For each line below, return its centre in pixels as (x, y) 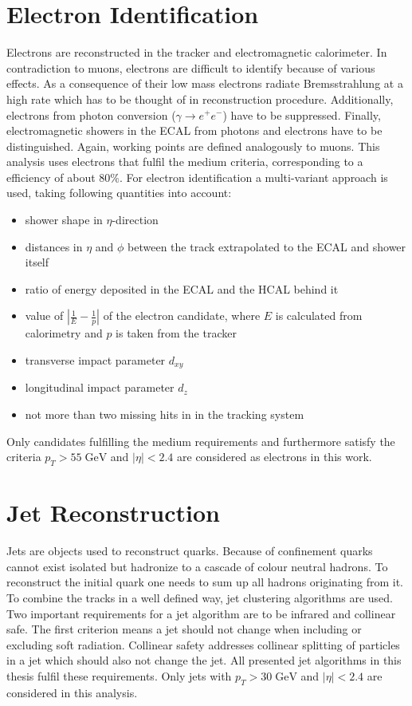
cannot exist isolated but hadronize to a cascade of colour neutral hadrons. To (197, 566)
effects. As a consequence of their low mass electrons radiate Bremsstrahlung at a (205, 83)
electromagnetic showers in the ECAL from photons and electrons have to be (194, 130)
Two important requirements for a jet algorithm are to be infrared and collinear (201, 613)
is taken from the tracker (176, 333)
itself (37, 262)
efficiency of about (51, 177)
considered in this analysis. (72, 692)
